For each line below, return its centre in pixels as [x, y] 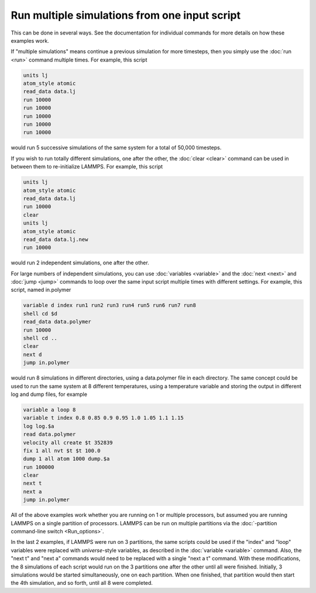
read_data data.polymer [57, 322]
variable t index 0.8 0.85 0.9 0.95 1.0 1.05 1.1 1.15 [103, 418]
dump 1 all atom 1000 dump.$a [66, 459]
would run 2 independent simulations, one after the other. [80, 263]
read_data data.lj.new [56, 239]
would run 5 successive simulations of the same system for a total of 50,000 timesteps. [116, 148]
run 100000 [39, 467]
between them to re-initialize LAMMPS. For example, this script [87, 167]
